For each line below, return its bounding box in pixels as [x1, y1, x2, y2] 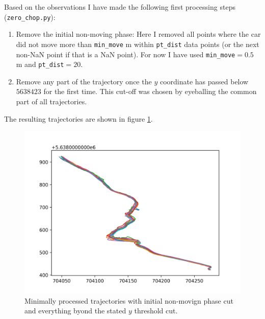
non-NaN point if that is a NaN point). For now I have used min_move [16, 49, 235, 59]
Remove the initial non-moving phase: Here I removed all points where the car [16, 29, 261, 39]
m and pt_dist [16, 59, 64, 70]
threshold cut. [134, 305, 178, 316]
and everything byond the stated [24, 305, 126, 316]
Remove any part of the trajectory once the [16, 76, 152, 86]
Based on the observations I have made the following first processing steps [4, 2, 235, 12]
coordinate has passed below [160, 76, 249, 86]
